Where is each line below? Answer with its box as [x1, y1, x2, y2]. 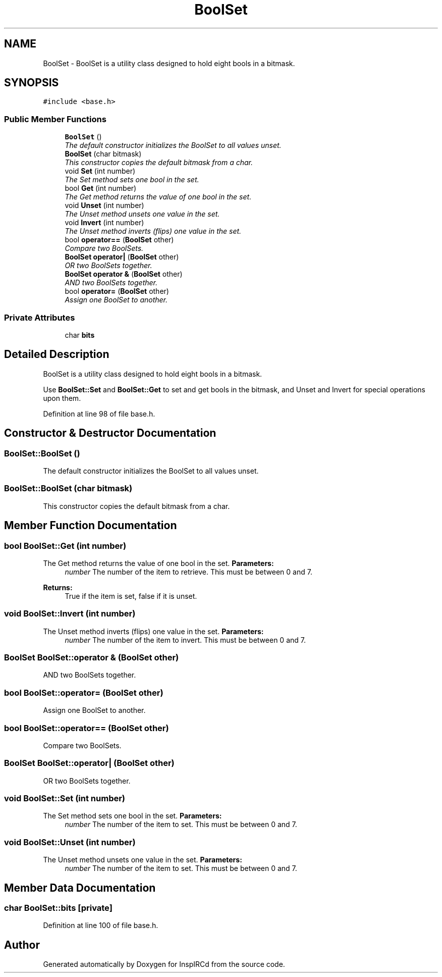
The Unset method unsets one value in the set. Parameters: [43, 855, 242, 864]
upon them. [43, 393, 81, 402]
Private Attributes [4, 312, 75, 323]
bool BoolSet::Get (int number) [4, 540, 127, 551]
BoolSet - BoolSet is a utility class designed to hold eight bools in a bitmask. [43, 59, 295, 68]
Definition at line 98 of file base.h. [43, 409, 155, 418]
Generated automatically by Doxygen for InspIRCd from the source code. [43, 960, 285, 969]
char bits [65, 330, 95, 339]
